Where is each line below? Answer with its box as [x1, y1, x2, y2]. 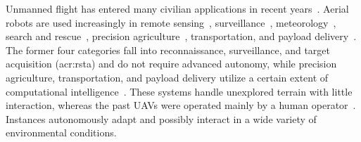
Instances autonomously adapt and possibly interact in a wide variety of [6, 111, 317, 126]
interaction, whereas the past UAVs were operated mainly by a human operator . [6, 98, 356, 112]
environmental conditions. [6, 125, 117, 140]
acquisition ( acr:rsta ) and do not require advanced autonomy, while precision [6, 56, 337, 71]
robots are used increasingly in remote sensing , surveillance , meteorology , [6, 15, 336, 30]
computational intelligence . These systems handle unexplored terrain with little [6, 84, 353, 98]
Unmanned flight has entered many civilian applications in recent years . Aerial [6, 1, 349, 15]
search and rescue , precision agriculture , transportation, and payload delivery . [6, 29, 357, 44]
